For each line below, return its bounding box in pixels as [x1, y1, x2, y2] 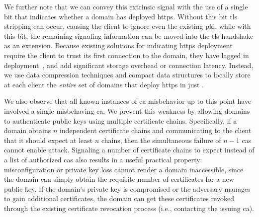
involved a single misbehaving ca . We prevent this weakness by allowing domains [4, 105, 250, 116]
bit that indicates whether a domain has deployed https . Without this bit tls [4, 11, 238, 21]
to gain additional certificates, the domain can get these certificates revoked [4, 193, 235, 204]
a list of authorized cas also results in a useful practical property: [4, 154, 202, 164]
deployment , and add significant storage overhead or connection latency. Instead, [4, 60, 254, 70]
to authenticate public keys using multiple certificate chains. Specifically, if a [4, 115, 237, 126]
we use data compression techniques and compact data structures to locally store [4, 70, 251, 80]
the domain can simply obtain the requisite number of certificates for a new [4, 174, 234, 184]
